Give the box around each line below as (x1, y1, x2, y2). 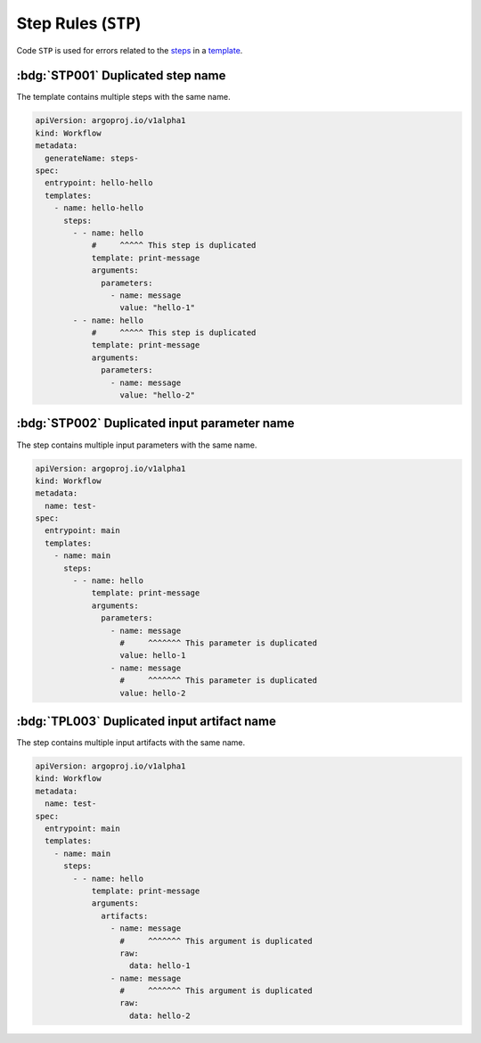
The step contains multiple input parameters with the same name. (16, 439, 257, 450)
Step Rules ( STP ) (16, 13, 142, 33)
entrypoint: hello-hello (45, 178, 153, 188)
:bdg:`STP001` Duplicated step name (16, 68, 226, 84)
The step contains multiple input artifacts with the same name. (16, 737, 246, 748)
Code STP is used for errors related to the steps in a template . (16, 45, 243, 55)
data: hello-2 (129, 1010, 191, 1021)
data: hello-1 (129, 961, 191, 971)
